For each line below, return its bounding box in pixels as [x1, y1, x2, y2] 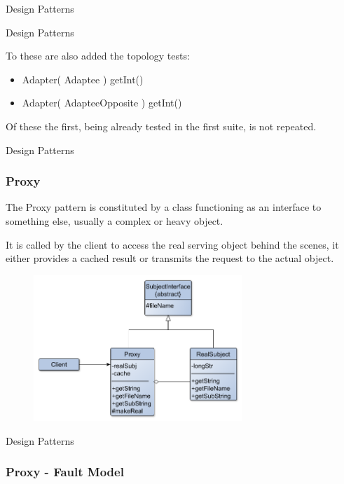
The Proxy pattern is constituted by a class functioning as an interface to [6, 200, 322, 214]
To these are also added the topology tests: [6, 48, 190, 63]
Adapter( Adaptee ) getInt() [22, 71, 144, 86]
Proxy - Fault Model [6, 463, 124, 480]
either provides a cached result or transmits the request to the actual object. [6, 251, 334, 265]
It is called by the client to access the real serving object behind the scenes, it [6, 237, 339, 251]
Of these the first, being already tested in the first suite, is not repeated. [6, 118, 317, 133]
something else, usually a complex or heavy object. [6, 213, 223, 228]
